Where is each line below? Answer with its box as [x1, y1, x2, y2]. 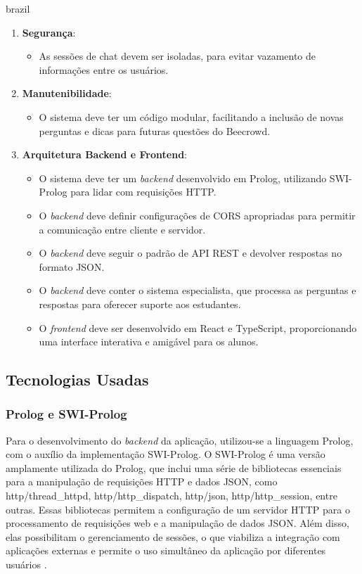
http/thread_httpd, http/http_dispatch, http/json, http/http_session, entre [6, 488, 337, 503]
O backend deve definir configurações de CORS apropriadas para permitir [39, 208, 356, 222]
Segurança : [22, 25, 76, 39]
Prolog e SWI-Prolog [6, 405, 127, 423]
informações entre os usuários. [39, 62, 169, 77]
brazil [6, 1, 30, 15]
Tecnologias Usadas [6, 369, 149, 390]
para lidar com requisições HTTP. [70, 184, 216, 199]
